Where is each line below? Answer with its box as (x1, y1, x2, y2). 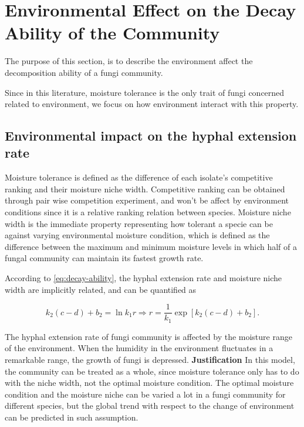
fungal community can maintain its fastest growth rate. (5, 252, 204, 264)
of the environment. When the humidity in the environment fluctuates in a (5, 342, 273, 354)
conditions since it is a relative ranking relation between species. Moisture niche (5, 206, 291, 218)
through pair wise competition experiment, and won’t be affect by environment (5, 194, 289, 206)
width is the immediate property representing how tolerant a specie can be (5, 217, 273, 229)
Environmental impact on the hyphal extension (5, 126, 297, 145)
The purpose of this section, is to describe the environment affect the (5, 55, 253, 67)
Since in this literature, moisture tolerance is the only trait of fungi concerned (5, 86, 285, 98)
